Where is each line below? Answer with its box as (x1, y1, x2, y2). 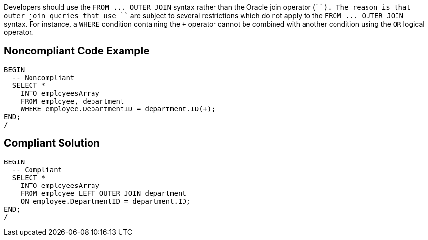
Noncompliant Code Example (4, 45, 150, 57)
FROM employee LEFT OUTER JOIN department (20, 189, 186, 197)
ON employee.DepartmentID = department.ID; (20, 197, 191, 205)
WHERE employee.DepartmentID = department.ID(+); (20, 105, 215, 113)
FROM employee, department (20, 97, 124, 105)
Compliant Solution (4, 137, 100, 150)
